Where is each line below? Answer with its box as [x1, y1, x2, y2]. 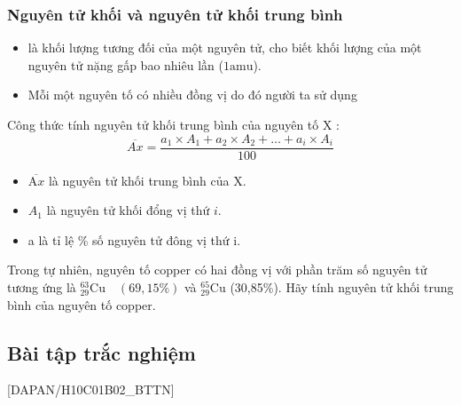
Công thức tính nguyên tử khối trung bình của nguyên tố [7, 115, 319, 133]
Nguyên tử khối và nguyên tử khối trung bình [7, 3, 343, 25]
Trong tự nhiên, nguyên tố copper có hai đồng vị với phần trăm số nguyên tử [7, 260, 427, 279]
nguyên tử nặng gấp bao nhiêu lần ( [27, 55, 223, 74]
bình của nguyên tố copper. [7, 295, 156, 314]
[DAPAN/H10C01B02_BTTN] [7, 380, 175, 399]
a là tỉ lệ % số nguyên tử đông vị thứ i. [27, 230, 241, 249]
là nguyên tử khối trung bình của [48, 171, 230, 189]
